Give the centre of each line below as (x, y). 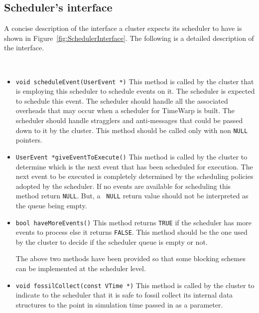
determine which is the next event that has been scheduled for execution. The (134, 166)
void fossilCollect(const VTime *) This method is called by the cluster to (135, 285)
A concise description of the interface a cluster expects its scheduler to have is (123, 28)
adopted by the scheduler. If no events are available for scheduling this (123, 186)
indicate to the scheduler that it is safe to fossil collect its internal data (124, 295)
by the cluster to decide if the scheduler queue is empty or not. (112, 241)
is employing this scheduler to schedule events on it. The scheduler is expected (135, 91)
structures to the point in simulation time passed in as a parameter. (119, 304)
